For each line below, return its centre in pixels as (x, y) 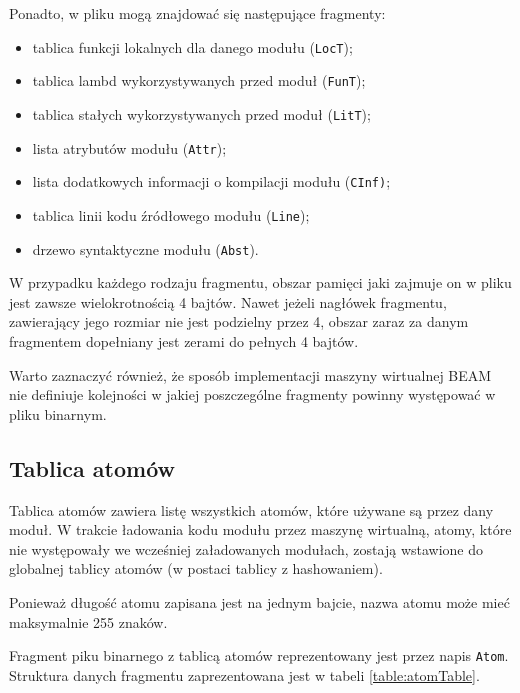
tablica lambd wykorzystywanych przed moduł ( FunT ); (199, 80)
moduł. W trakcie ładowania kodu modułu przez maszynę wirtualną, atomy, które (260, 529)
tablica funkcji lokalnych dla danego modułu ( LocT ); (192, 46)
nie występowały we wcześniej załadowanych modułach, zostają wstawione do (246, 548)
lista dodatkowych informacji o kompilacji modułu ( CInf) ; (211, 181)
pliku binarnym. (58, 413)
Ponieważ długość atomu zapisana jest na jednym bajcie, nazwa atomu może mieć (259, 601)
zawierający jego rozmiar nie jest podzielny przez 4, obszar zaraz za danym (239, 321)
